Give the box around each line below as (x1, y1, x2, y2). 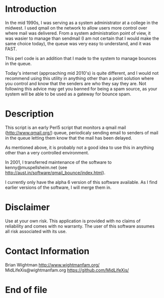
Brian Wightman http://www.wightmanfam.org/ (5, 262, 100, 268)
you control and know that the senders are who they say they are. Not (5, 80, 146, 87)
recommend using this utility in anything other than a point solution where (5, 75, 154, 81)
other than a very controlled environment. (5, 149, 89, 155)
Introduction (5, 3, 57, 15)
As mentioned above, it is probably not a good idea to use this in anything (5, 144, 154, 150)
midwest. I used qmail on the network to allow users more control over (5, 25, 147, 30)
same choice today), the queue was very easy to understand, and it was (5, 40, 151, 46)
